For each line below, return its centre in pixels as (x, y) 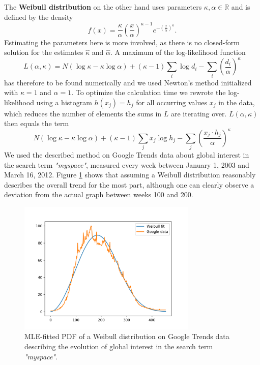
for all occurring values (171, 102)
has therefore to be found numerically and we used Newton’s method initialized (128, 82)
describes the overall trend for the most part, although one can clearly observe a (129, 184)
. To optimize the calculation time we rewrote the (149, 92)
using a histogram (64, 102)
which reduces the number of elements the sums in (83, 113)
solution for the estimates (44, 52)
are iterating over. (199, 113)
